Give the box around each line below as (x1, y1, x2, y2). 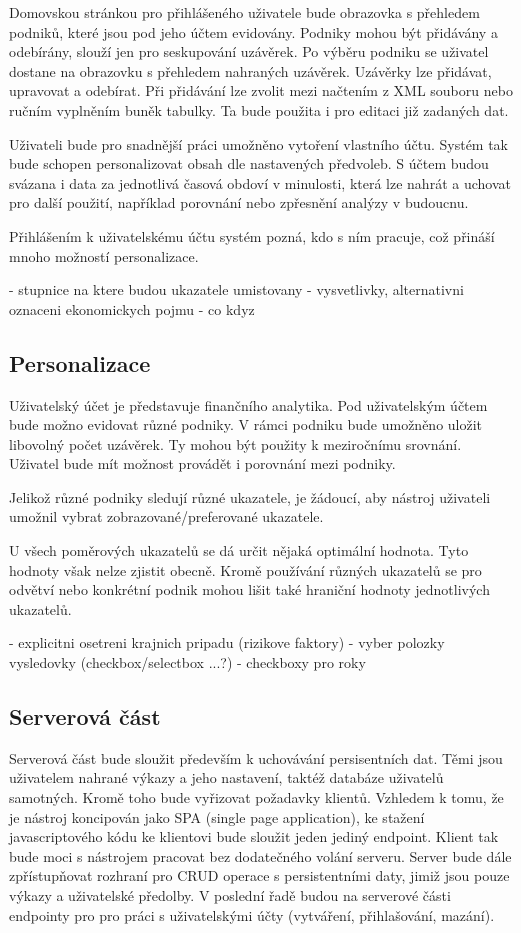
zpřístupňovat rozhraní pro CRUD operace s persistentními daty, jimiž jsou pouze (9, 865, 510, 886)
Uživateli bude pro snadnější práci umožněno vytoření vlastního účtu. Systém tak (9, 133, 509, 154)
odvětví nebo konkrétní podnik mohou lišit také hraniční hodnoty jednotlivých (9, 579, 490, 600)
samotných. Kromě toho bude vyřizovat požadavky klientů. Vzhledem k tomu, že (9, 787, 504, 808)
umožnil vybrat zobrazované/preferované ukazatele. (9, 506, 324, 527)
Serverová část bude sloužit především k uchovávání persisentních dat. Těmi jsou (9, 747, 503, 768)
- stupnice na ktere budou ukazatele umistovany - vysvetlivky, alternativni (9, 279, 464, 300)
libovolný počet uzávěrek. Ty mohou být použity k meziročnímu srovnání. (9, 433, 462, 454)
